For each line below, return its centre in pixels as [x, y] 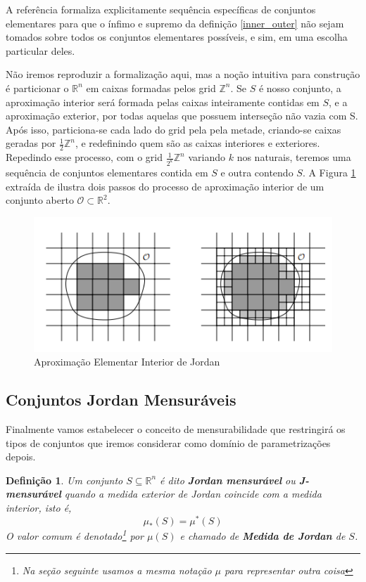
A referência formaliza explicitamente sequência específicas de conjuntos [161, 9]
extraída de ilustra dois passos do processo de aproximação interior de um [165, 186]
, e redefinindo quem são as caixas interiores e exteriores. [197, 143]
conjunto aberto [40, 200]
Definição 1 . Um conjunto [64, 480]
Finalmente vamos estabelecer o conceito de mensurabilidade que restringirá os [176, 429]
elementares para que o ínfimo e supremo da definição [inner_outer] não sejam [175, 23]
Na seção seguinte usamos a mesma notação [117, 570]
